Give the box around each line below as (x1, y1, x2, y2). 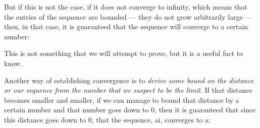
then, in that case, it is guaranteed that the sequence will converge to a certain (4, 21, 248, 32)
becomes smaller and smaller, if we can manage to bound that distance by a (4, 94, 239, 105)
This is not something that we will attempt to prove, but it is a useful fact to (4, 48, 243, 58)
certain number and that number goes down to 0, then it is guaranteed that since (4, 104, 256, 115)
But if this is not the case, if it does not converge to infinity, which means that (4, 2, 247, 12)
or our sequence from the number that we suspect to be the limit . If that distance (4, 85, 252, 95)
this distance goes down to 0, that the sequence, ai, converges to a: (4, 114, 211, 124)
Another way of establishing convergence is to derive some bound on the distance (4, 75, 254, 85)
